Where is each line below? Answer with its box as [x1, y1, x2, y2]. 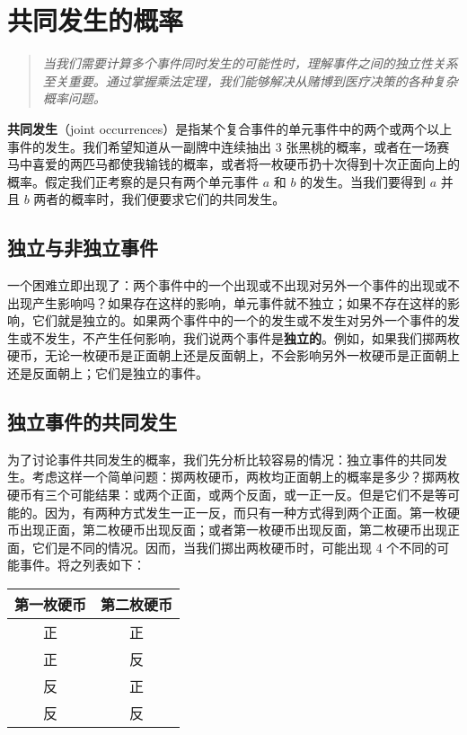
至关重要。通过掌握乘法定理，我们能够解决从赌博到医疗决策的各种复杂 [42, 71, 458, 90]
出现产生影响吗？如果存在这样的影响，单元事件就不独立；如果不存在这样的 [7, 293, 447, 312]
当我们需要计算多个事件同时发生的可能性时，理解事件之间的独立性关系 [42, 54, 458, 73]
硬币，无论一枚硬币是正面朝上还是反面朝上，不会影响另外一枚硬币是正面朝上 [7, 346, 460, 365]
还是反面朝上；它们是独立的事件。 [7, 364, 208, 383]
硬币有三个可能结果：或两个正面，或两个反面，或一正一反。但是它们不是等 [7, 485, 447, 504]
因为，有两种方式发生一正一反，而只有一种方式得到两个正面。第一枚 [44, 502, 447, 521]
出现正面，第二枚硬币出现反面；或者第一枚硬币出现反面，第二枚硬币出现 [19, 520, 447, 539]
